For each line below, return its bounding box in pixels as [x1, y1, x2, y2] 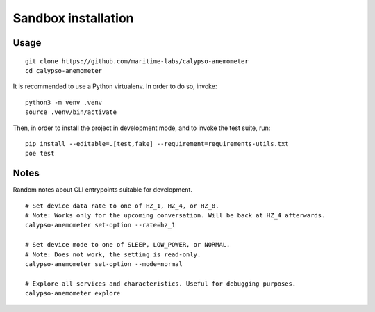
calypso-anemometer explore [25, 289, 121, 297]
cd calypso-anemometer [25, 67, 103, 74]
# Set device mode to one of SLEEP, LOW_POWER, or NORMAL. [25, 240, 231, 249]
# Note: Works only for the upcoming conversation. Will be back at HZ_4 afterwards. [25, 211, 326, 219]
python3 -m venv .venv [25, 98, 103, 106]
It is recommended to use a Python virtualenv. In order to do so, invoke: [12, 82, 217, 90]
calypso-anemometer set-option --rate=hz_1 [25, 221, 176, 229]
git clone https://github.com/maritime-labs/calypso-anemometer [25, 57, 249, 65]
